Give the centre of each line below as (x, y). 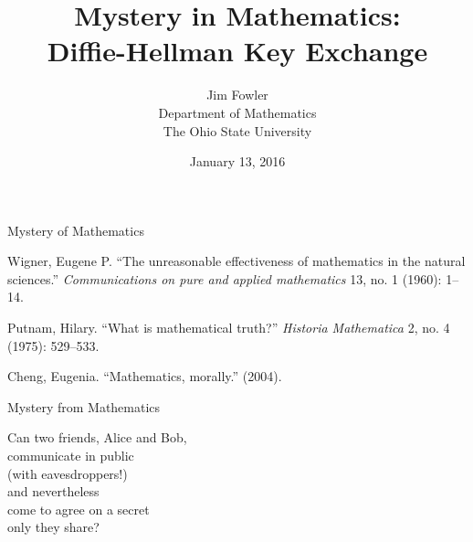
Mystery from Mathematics (84, 406)
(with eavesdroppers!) (68, 473)
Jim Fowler (237, 95)
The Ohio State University (237, 130)
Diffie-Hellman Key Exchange (237, 51)
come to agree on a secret (79, 509)
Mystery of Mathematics (76, 230)
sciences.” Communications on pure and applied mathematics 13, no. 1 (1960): (225, 278)
